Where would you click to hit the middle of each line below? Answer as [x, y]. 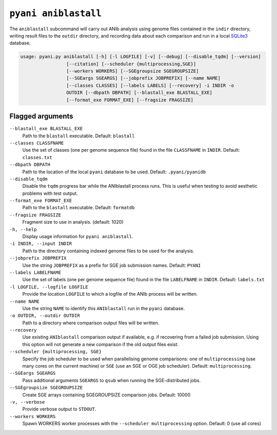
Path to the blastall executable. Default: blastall [78, 136]
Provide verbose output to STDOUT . [59, 409]
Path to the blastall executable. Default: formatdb [78, 208]
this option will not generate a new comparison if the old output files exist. [101, 344]
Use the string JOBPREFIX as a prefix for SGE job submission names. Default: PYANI [112, 265]
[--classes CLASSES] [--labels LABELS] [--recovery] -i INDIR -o [150, 85]
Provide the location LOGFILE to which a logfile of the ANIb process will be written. [110, 294]
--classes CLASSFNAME [37, 143]
